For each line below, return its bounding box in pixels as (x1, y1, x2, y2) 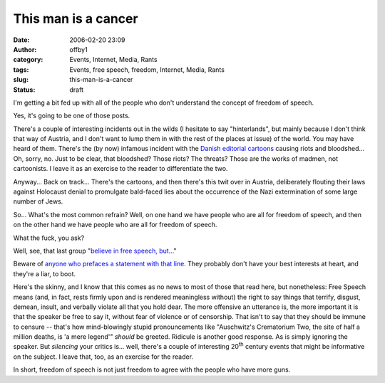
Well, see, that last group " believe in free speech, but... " (13, 246, 178, 255)
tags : (13, 65, 29, 74)
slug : (13, 75, 29, 84)
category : (13, 56, 43, 64)
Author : (13, 45, 37, 53)
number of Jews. (13, 197, 63, 206)
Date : (13, 36, 30, 44)
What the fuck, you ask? (13, 234, 85, 242)
